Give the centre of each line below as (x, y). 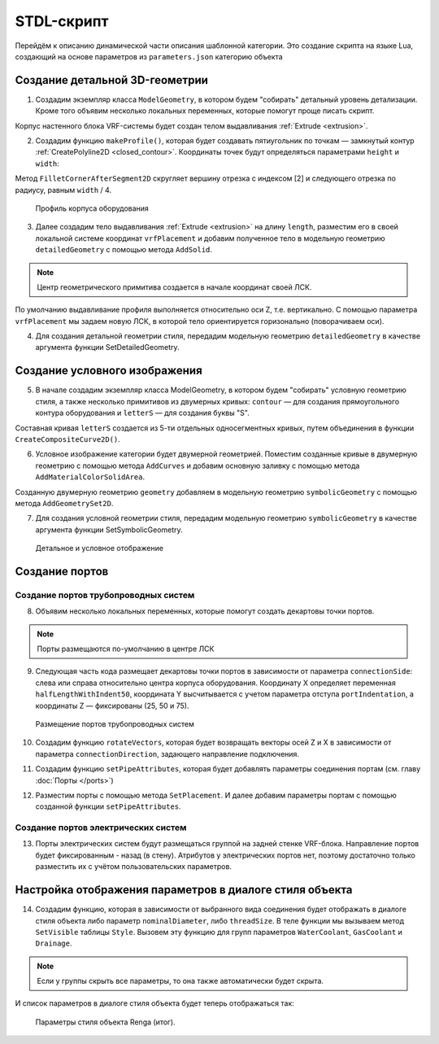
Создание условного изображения (109, 371)
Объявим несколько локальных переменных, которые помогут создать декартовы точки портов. (205, 611)
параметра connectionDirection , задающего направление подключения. (167, 754)
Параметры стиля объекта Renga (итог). (105, 1022)
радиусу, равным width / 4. (63, 190)
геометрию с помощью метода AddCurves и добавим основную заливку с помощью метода (198, 465)
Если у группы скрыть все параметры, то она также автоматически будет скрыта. (180, 981)
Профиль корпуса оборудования (92, 208)
